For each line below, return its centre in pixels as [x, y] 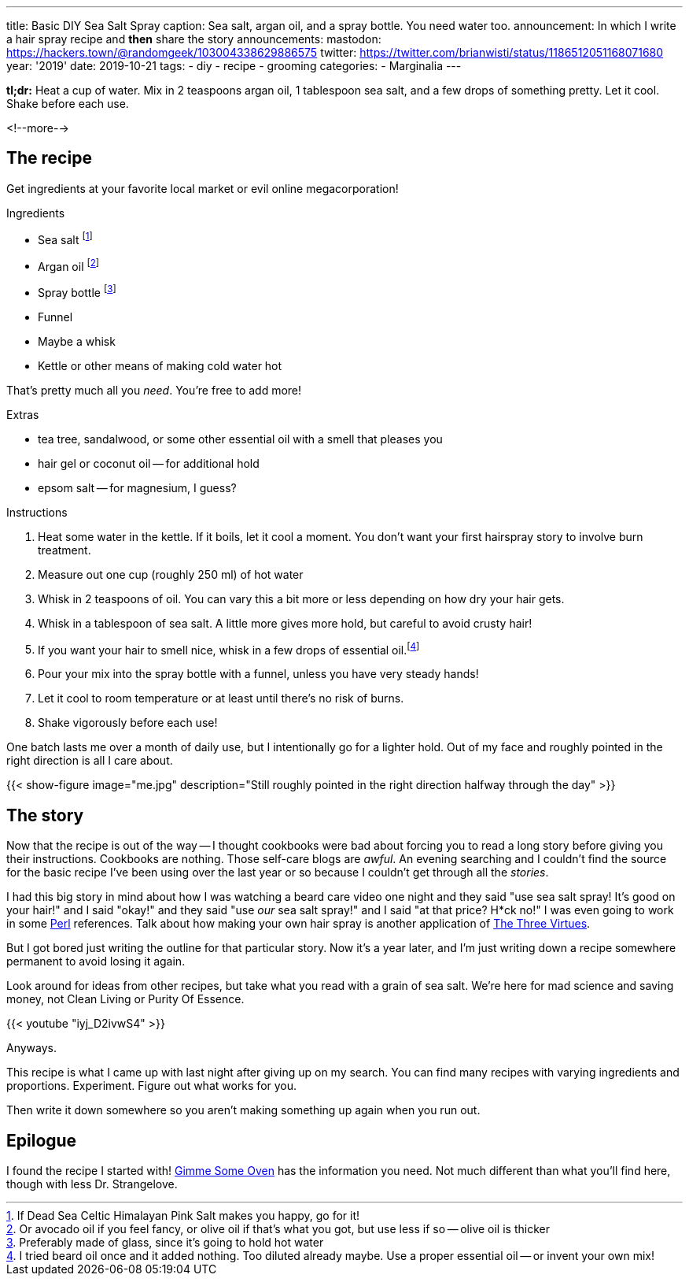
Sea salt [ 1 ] [65, 238]
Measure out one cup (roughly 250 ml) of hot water [171, 574]
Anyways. [31, 1048]
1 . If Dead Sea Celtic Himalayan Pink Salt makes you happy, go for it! [183, 1216]
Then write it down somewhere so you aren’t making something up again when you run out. [243, 1110]
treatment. [64, 550]
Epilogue [42, 1140]
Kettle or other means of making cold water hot [160, 365]
